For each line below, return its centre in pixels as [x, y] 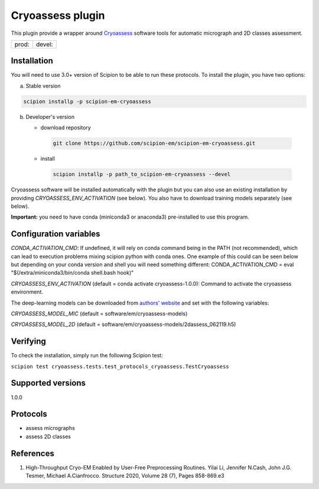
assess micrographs [50, 428]
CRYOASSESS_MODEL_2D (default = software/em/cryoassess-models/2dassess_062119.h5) [123, 324]
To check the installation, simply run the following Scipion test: [87, 356]
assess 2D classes [48, 436]
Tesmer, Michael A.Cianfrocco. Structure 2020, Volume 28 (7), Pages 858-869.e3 [125, 476]
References [32, 453]
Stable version [43, 86]
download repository [66, 128]
